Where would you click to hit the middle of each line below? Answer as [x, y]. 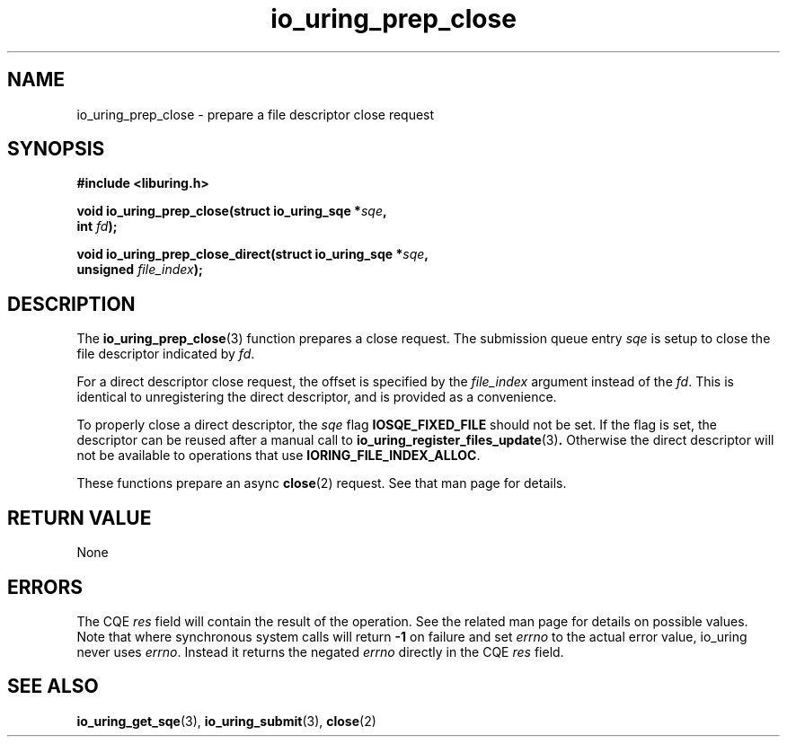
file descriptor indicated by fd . [166, 354]
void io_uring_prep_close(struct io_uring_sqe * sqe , [232, 211]
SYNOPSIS [56, 149]
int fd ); [97, 226]
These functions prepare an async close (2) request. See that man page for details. [322, 483]
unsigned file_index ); [140, 270]
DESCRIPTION [71, 304]
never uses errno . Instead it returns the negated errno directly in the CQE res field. [320, 651]
